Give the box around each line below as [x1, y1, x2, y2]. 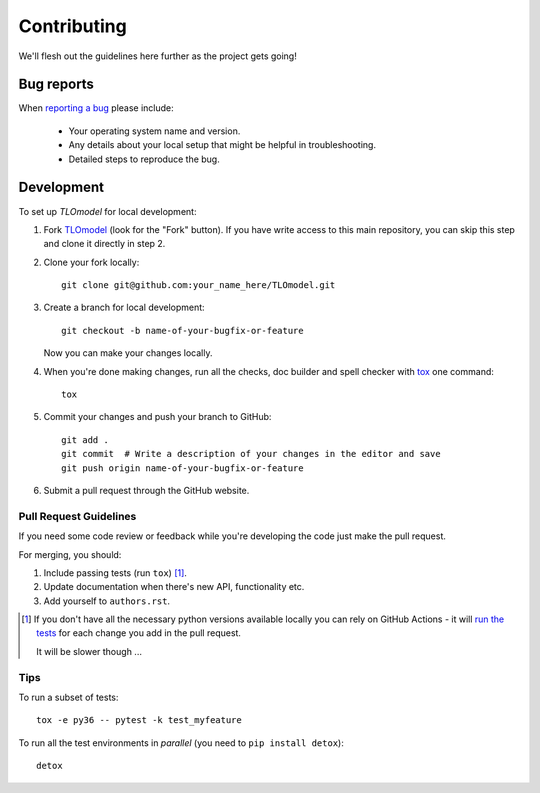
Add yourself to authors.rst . [43, 595, 170, 607]
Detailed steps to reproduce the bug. [68, 153, 220, 165]
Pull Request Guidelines [18, 509, 137, 523]
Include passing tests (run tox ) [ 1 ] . [43, 566, 187, 579]
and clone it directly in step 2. [43, 238, 166, 250]
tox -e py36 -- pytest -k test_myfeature [36, 715, 242, 726]
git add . [61, 434, 109, 445]
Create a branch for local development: [43, 301, 205, 314]
